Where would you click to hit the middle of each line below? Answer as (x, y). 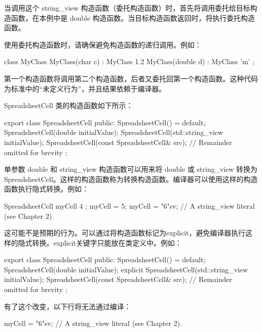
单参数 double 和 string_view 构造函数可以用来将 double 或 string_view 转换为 (131, 169)
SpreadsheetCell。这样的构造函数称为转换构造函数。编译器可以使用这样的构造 (131, 179)
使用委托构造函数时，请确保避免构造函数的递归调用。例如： (103, 44)
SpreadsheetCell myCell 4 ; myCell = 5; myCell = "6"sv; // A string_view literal (129, 205)
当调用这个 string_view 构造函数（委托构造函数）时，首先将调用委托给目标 (127, 8)
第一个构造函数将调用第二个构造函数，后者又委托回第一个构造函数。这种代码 (131, 78)
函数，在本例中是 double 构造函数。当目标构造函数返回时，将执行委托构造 (133, 17)
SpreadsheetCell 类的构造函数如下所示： (69, 105)
